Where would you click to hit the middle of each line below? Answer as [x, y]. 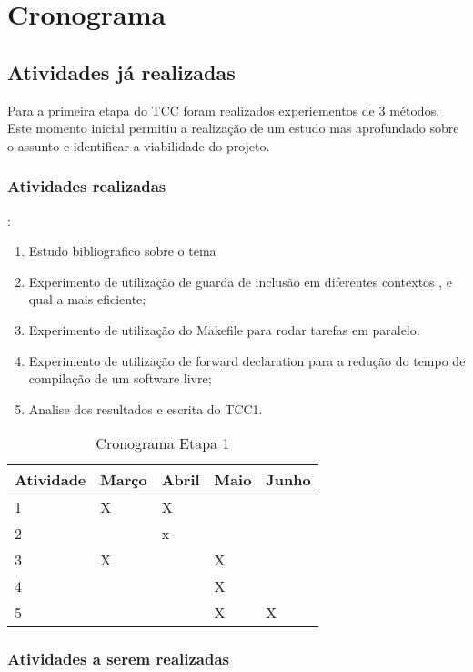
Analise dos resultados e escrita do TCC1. [146, 408]
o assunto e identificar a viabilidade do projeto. [139, 145]
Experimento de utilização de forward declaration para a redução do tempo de [247, 360]
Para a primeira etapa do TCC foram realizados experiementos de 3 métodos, [224, 110]
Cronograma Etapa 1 [163, 443]
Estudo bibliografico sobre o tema [122, 251]
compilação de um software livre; [120, 378]
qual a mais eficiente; [87, 299]
